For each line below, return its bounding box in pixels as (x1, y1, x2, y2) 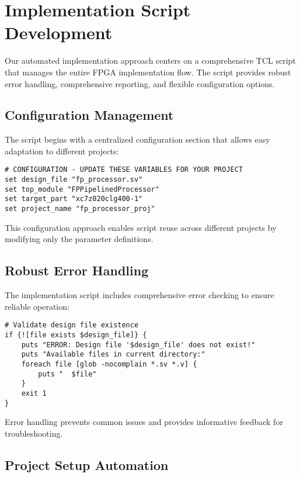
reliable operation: (5, 300, 69, 312)
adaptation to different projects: (5, 144, 119, 157)
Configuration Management (5, 106, 174, 124)
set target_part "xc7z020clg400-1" (5, 195, 143, 203)
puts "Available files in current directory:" (21, 350, 205, 359)
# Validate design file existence (5, 321, 139, 330)
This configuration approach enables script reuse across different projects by (5, 221, 277, 233)
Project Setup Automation (5, 455, 169, 473)
